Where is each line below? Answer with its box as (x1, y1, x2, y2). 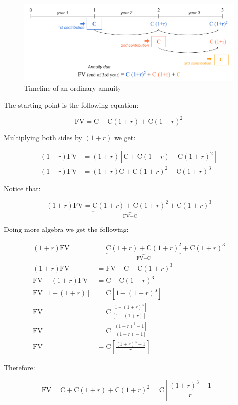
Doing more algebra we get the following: (4, 224, 129, 234)
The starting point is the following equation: (4, 99, 139, 110)
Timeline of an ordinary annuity (24, 83, 121, 93)
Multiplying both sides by (4, 132, 82, 142)
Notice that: (4, 183, 41, 193)
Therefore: (4, 362, 35, 373)
